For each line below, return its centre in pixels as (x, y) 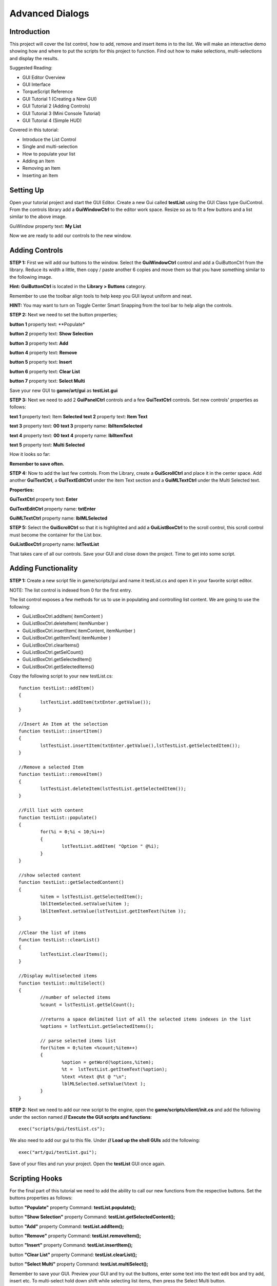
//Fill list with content (51, 810)
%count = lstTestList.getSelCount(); (88, 1005)
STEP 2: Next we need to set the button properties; (64, 315)
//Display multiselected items (58, 976)
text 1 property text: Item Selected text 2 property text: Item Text (78, 416)
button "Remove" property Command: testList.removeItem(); (75, 1236)
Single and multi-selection (50, 147)
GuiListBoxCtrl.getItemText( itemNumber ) (66, 638)
